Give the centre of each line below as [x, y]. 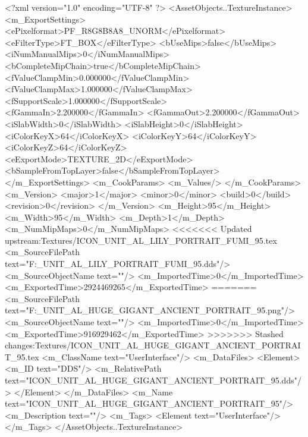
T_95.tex [22, 356]
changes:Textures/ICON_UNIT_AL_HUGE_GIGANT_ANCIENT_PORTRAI [153, 345]
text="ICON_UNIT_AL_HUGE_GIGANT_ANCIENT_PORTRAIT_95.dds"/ [153, 380]
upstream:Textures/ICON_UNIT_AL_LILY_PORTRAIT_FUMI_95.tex [141, 240]
